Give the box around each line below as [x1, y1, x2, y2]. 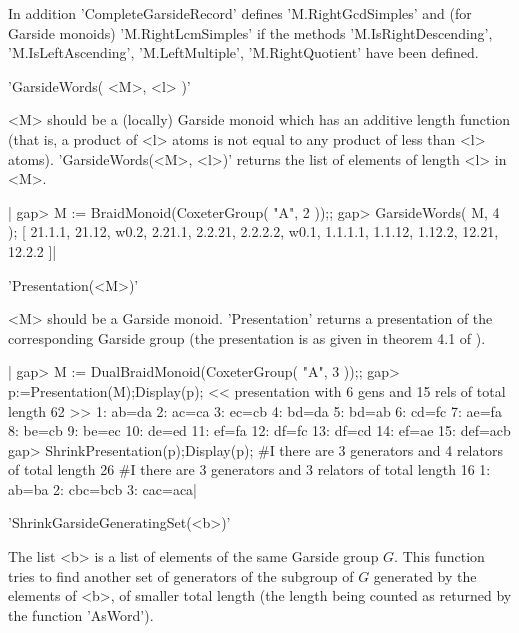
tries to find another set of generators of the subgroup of [8, 565, 354, 586]
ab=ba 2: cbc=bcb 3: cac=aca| [8, 478, 197, 499]
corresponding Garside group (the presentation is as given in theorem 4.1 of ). [8, 327, 486, 348]
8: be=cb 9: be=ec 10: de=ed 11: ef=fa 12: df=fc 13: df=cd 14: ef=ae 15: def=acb [8, 420, 511, 441]
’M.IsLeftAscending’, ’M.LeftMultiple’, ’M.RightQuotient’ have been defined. [8, 42, 479, 63]
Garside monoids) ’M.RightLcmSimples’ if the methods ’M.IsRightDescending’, [8, 22, 493, 43]
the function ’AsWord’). [8, 604, 154, 625]
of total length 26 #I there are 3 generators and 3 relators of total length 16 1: [8, 459, 491, 480]
